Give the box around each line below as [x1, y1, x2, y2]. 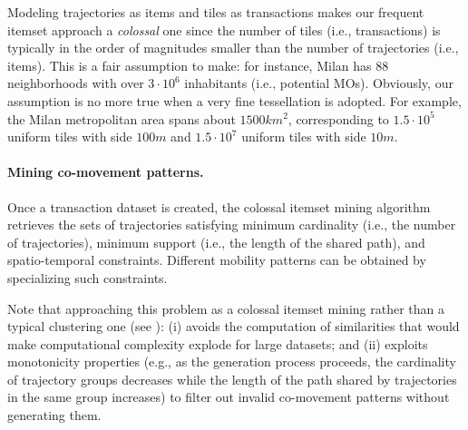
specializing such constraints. [7, 268, 168, 287]
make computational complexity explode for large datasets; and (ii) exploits [7, 334, 428, 353]
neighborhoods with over [7, 73, 144, 93]
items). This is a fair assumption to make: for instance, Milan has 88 [7, 55, 389, 74]
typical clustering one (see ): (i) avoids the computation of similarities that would [7, 317, 460, 336]
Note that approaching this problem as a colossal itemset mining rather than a [7, 298, 444, 318]
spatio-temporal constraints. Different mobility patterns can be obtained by [7, 250, 426, 269]
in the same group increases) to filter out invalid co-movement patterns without [7, 387, 450, 406]
